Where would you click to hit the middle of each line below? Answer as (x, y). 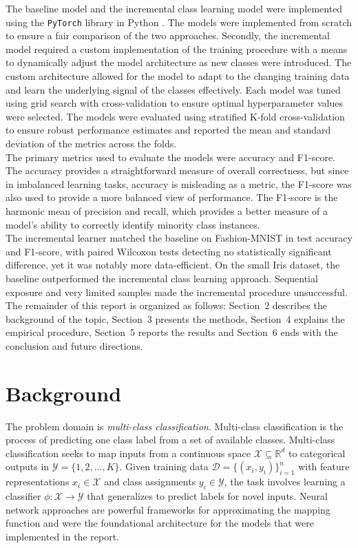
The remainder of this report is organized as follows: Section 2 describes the (166, 305)
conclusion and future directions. (74, 345)
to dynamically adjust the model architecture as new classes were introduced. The (179, 62)
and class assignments (150, 482)
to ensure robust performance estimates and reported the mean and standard (168, 130)
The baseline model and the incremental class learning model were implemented (174, 8)
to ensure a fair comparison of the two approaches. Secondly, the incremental (168, 35)
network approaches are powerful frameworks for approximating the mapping (168, 509)
